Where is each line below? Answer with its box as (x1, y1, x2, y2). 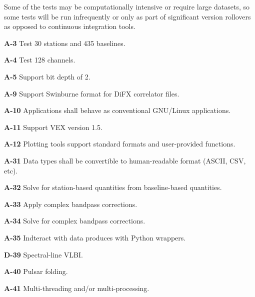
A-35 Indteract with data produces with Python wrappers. (4, 232, 186, 242)
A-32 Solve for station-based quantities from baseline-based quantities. (4, 182, 222, 192)
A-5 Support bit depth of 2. (4, 71, 90, 81)
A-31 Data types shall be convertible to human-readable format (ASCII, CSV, (4, 155, 246, 165)
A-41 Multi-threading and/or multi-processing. (4, 282, 149, 293)
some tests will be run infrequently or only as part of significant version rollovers (4, 11, 251, 21)
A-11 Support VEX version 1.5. (4, 121, 102, 132)
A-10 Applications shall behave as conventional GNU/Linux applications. (4, 105, 231, 115)
